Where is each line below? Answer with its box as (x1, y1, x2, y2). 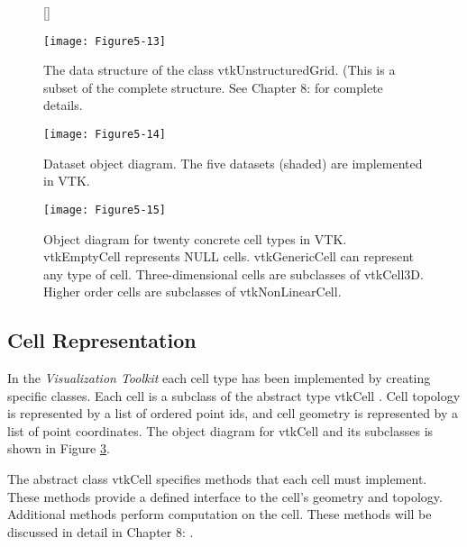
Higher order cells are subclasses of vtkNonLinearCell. (43, 282, 342, 301)
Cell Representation (7, 326, 197, 354)
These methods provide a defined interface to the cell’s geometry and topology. (7, 487, 443, 506)
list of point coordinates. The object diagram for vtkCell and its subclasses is (7, 421, 434, 440)
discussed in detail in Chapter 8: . (7, 522, 194, 541)
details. (43, 96, 83, 114)
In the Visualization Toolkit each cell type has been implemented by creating (7, 369, 431, 387)
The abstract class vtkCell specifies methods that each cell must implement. (7, 470, 427, 488)
